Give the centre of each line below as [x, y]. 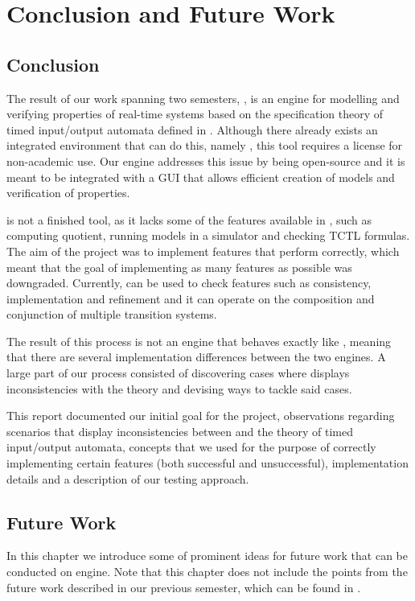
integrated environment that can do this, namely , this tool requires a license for [205, 145]
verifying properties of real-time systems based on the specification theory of [195, 114]
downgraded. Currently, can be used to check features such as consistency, [189, 283]
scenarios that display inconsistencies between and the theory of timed [180, 431]
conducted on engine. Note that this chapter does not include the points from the [207, 572]
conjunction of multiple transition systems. [112, 314]
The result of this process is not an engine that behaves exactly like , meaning [199, 341]
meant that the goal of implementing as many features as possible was [179, 267]
